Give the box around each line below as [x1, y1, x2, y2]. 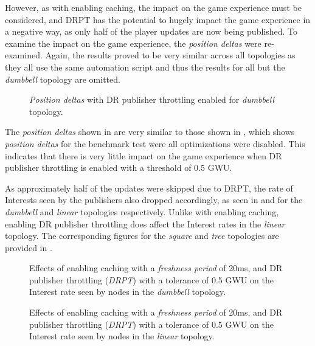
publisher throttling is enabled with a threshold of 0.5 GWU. [5, 161, 232, 174]
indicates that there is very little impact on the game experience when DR [5, 149, 282, 162]
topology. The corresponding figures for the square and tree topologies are [5, 229, 279, 242]
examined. [5, 49, 43, 61]
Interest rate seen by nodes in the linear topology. [29, 330, 215, 342]
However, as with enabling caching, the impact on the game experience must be [5, 1, 302, 13]
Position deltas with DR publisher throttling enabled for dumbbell [29, 93, 274, 106]
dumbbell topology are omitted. [5, 72, 120, 85]
